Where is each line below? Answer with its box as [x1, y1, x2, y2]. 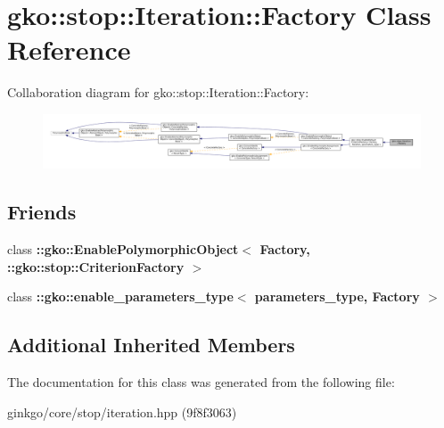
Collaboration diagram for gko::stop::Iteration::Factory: [7, 83, 309, 102]
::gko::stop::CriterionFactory [7, 257, 185, 276]
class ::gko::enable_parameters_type [7, 287, 234, 306]
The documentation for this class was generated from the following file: [7, 372, 395, 391]
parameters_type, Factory [254, 287, 420, 306]
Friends [7, 198, 77, 226]
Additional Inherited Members [7, 331, 295, 358]
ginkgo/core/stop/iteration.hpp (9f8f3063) [7, 402, 237, 421]
